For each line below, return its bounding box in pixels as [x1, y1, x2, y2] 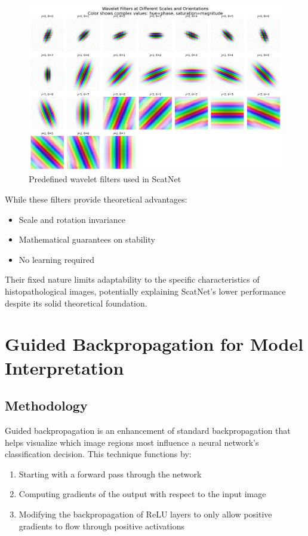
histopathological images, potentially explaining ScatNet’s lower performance [5, 284, 286, 297]
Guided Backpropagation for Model [5, 332, 304, 356]
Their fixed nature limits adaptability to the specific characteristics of [5, 273, 260, 286]
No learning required [19, 253, 94, 265]
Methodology [5, 396, 88, 415]
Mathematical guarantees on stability [19, 233, 155, 246]
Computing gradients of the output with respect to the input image [19, 488, 266, 500]
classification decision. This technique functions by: [5, 448, 192, 460]
